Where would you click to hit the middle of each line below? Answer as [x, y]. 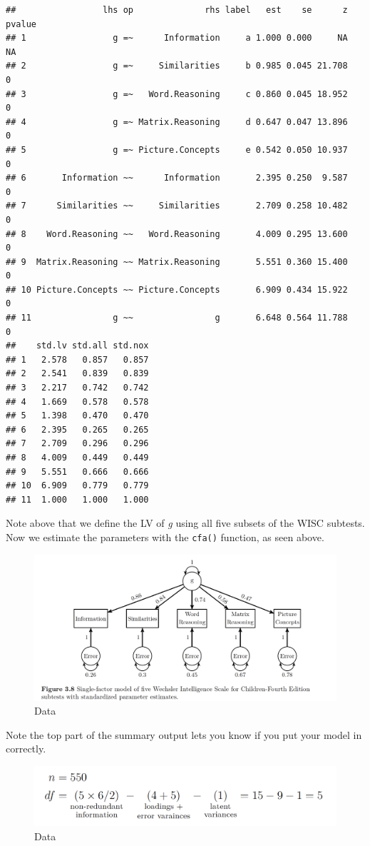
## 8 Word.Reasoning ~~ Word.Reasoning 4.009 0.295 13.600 [177, 234]
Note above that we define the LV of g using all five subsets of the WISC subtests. [185, 523]
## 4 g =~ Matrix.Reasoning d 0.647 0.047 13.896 [177, 122]
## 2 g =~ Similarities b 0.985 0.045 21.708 [177, 66]
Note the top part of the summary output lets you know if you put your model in [184, 734]
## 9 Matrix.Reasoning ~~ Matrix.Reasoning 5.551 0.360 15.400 [177, 262]
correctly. [26, 749]
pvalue [21, 24]
